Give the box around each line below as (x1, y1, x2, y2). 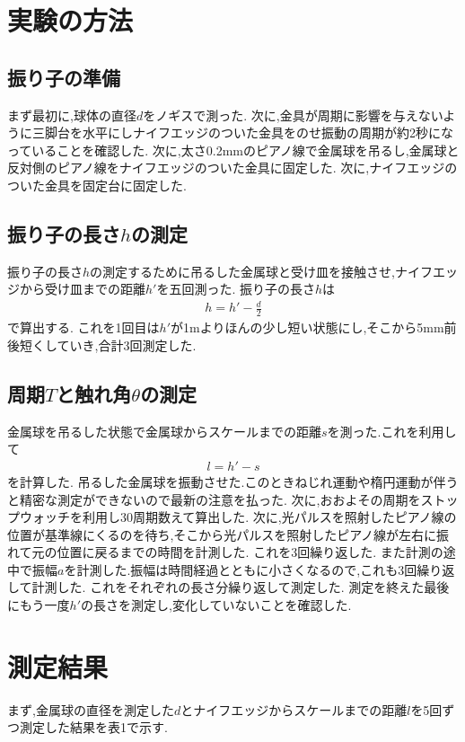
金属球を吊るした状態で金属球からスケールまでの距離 (7, 421, 321, 440)
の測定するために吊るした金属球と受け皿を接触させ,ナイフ (90, 261, 433, 280)
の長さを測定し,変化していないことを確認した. (81, 596, 352, 614)
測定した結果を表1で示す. (19, 718, 168, 737)
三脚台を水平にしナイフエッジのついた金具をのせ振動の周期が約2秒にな (31, 123, 453, 142)
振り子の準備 (7, 63, 120, 91)
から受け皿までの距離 (19, 279, 145, 298)
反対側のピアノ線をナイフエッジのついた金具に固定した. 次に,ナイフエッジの (7, 158, 458, 177)
